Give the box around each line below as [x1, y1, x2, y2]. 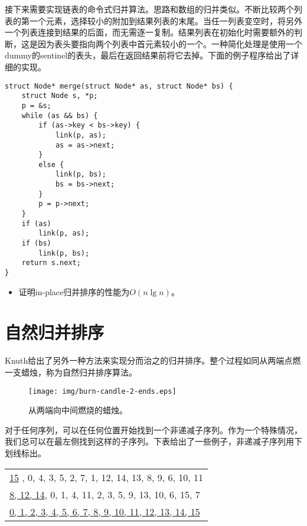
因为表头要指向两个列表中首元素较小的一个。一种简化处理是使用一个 [37, 37, 302, 50]
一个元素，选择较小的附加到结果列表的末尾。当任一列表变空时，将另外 [29, 14, 302, 27]
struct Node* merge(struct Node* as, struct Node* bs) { [5, 81, 233, 90]
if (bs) [21, 239, 51, 248]
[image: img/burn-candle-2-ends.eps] [28, 387, 177, 396]
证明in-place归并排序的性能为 [18, 285, 130, 298]
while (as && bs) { [21, 111, 98, 120]
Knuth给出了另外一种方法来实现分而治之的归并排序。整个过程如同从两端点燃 [5, 354, 301, 367]
